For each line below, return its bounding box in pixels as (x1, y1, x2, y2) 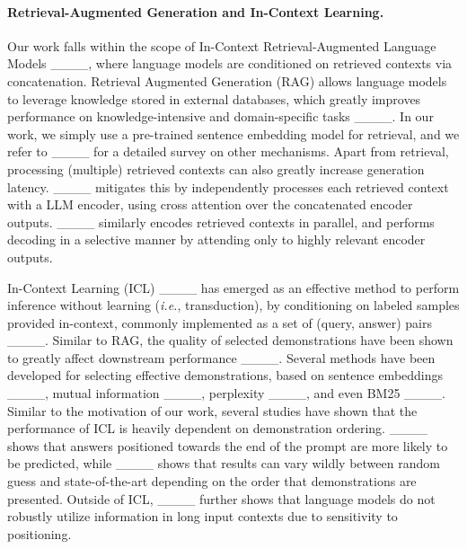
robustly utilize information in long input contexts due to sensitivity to (7, 507, 398, 526)
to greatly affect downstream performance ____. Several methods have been (7, 348, 436, 367)
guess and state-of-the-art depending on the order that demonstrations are (7, 472, 417, 491)
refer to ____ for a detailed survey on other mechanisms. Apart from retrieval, (7, 142, 449, 161)
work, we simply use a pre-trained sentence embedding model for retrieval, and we (7, 124, 460, 143)
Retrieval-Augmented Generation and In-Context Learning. (7, 2, 384, 21)
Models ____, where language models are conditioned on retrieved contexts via (7, 54, 453, 73)
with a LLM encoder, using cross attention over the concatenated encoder (7, 195, 413, 214)
